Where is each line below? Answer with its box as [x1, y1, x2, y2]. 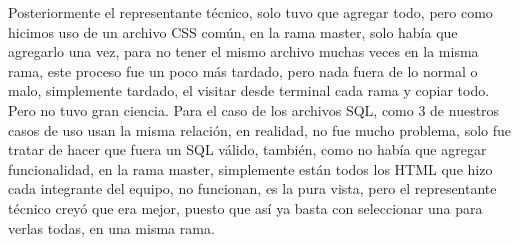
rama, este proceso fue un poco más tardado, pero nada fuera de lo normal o [8, 60, 478, 81]
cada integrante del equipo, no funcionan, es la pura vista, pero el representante [8, 178, 497, 199]
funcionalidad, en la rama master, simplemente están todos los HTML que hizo [8, 158, 493, 179]
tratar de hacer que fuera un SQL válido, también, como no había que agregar [8, 139, 487, 160]
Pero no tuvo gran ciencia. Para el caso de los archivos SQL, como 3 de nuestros [8, 99, 500, 120]
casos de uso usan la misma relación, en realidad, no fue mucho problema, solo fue [8, 119, 511, 140]
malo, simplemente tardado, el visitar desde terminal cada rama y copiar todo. [8, 80, 490, 101]
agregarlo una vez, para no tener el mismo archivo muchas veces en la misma [8, 41, 479, 62]
